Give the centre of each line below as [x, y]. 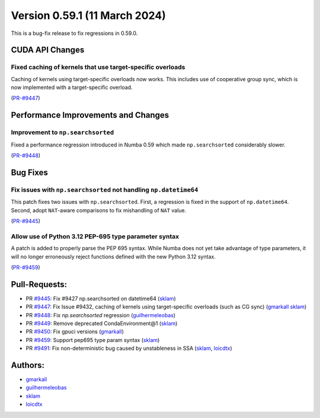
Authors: [28, 365]
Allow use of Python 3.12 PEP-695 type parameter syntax [95, 236]
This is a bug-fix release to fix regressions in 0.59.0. [74, 33]
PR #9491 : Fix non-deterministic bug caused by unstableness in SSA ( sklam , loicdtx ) [129, 348]
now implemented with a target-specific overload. [72, 87]
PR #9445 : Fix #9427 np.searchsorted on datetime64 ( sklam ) [101, 298]
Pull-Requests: [39, 284]
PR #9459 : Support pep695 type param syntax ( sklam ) [93, 340]
